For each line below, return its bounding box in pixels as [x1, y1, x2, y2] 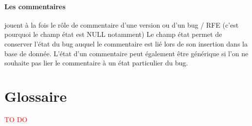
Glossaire [4, 86, 67, 106]
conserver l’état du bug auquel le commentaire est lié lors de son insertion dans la [4, 38, 248, 48]
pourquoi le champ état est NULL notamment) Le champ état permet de [4, 29, 222, 39]
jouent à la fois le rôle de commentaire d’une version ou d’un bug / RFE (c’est [4, 19, 239, 30]
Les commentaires [4, 1, 66, 11]
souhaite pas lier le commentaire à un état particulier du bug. [4, 58, 188, 68]
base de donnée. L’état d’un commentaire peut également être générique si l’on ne [4, 48, 249, 58]
